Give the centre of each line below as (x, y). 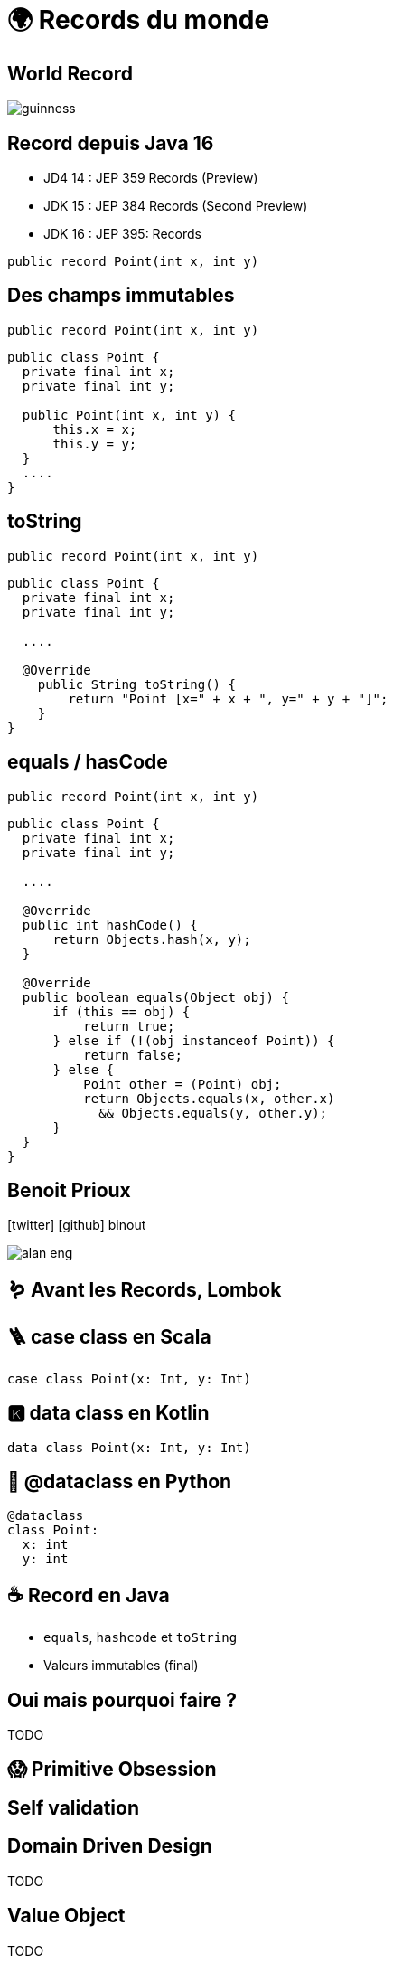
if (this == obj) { (122, 1011)
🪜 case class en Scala (109, 1337)
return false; (133, 1055)
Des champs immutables (121, 296)
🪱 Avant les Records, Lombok (145, 1289)
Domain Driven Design (110, 1846)
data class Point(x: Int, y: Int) (129, 1447)
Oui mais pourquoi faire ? (122, 1700)
